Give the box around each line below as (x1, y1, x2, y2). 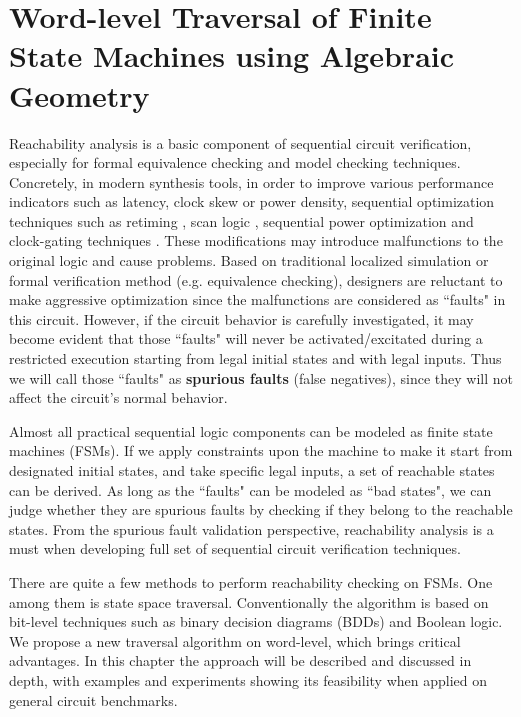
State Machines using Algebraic (9, 35, 455, 76)
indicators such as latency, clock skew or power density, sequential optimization (9, 191, 495, 212)
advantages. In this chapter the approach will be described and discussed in (9, 650, 472, 671)
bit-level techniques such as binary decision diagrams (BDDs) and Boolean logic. (9, 611, 503, 632)
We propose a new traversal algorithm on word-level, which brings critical (9, 630, 461, 651)
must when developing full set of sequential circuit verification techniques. (9, 538, 461, 559)
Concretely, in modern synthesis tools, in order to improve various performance (9, 171, 494, 192)
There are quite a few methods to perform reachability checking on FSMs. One (9, 571, 493, 592)
